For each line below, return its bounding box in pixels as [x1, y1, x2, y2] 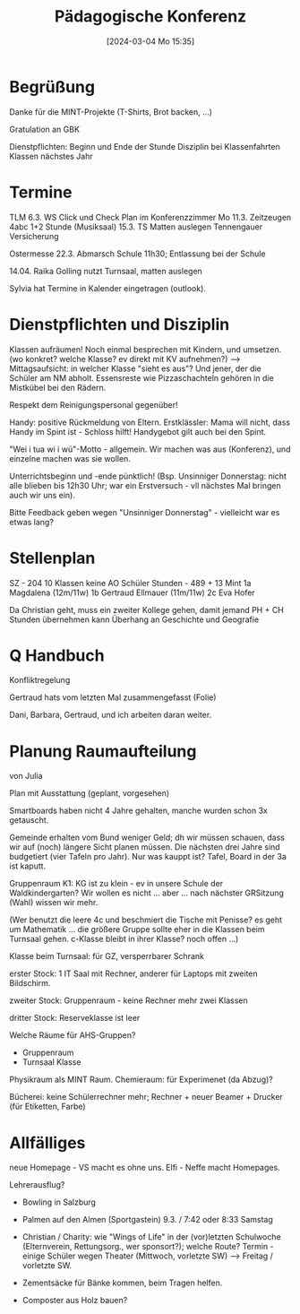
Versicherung [9, 230, 60, 241]
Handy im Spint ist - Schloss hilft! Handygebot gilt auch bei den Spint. [9, 426, 267, 437]
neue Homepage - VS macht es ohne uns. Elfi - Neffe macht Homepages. [9, 1163, 280, 1173]
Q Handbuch [9, 645, 105, 665]
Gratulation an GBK [9, 124, 81, 134]
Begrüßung [9, 76, 96, 97]
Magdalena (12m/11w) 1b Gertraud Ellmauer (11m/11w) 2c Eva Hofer [9, 587, 255, 598]
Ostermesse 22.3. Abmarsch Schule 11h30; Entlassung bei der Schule [9, 248, 266, 259]
